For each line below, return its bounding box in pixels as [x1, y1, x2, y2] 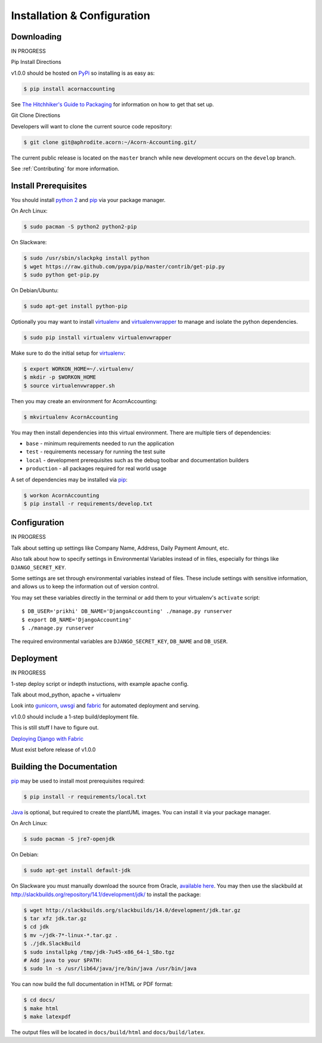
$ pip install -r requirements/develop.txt [23, 500, 153, 507]
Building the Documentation [11, 762, 117, 772]
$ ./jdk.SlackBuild [23, 940, 80, 947]
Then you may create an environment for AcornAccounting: [11, 397, 157, 404]
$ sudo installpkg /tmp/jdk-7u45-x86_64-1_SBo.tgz [23, 949, 175, 955]
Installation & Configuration [11, 9, 150, 22]
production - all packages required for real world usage [26, 465, 167, 472]
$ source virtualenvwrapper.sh [23, 382, 116, 389]
